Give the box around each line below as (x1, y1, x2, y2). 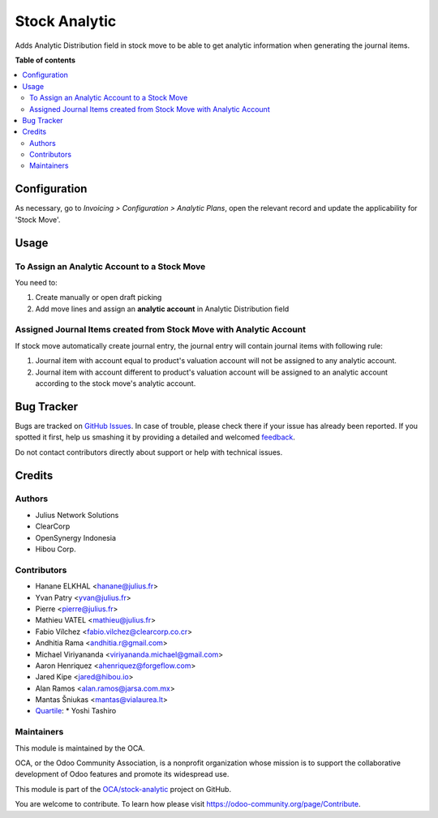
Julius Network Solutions (35, 510, 119, 520)
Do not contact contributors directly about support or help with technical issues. (15, 447, 283, 457)
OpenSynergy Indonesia (35, 533, 117, 542)
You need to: (15, 277, 58, 287)
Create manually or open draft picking (35, 293, 162, 302)
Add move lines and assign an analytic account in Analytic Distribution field (35, 304, 290, 314)
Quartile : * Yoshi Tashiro (35, 706, 117, 716)
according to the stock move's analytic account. (35, 379, 196, 388)
